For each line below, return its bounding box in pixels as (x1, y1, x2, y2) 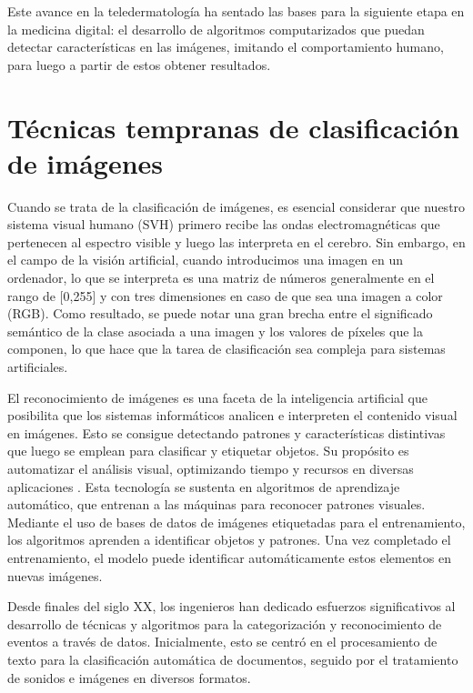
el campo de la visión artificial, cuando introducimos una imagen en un (7, 250, 404, 269)
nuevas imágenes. (7, 566, 103, 585)
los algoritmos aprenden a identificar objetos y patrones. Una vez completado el (7, 530, 451, 549)
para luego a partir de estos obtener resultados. (7, 55, 271, 74)
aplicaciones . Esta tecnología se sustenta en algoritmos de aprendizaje (7, 477, 400, 496)
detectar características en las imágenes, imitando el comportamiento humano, (7, 37, 444, 56)
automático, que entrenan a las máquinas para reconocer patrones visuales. (7, 495, 426, 514)
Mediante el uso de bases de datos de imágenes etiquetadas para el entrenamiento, (7, 512, 466, 531)
